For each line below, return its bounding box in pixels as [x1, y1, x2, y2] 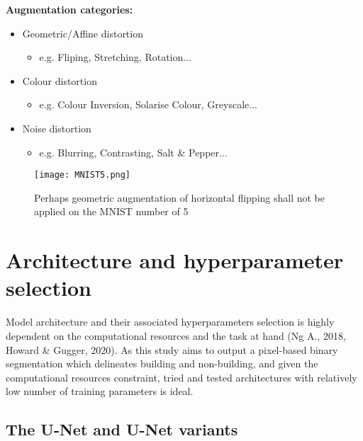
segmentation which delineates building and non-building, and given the [6, 356, 318, 371]
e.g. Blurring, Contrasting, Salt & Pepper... [39, 144, 228, 159]
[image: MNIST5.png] [34, 170, 131, 181]
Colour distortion [22, 73, 97, 88]
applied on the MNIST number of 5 [34, 204, 189, 219]
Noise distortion [22, 120, 91, 135]
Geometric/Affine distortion [22, 25, 143, 40]
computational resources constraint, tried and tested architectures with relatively [6, 370, 357, 384]
